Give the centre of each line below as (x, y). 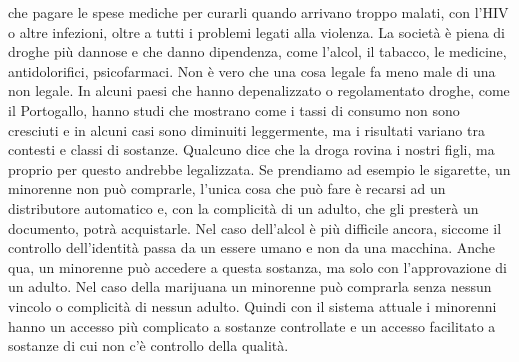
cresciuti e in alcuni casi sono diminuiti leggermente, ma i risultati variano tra (246, 129)
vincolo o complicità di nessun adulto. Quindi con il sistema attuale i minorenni (252, 305)
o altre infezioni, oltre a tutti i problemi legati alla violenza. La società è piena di (256, 31)
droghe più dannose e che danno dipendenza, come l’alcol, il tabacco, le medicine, (257, 51)
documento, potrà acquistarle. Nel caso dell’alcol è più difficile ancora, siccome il (255, 227)
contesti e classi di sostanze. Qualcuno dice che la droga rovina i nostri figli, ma (251, 149)
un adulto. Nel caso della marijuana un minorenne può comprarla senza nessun (250, 286)
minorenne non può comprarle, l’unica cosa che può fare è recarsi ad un (227, 188)
